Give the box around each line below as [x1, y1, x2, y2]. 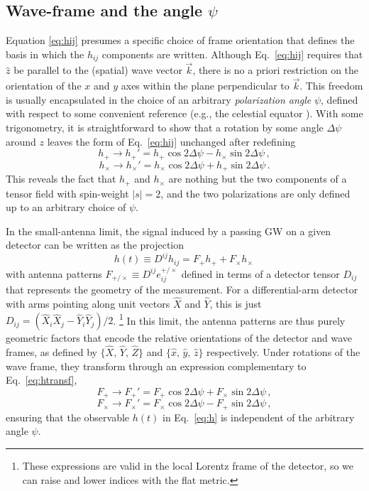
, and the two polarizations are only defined [160, 185, 351, 200]
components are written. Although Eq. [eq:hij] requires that [101, 46, 363, 61]
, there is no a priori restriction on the [192, 63, 359, 77]
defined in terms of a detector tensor [181, 266, 340, 281]
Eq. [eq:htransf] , [6, 372, 77, 387]
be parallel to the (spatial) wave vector [13, 63, 182, 77]
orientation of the [6, 78, 82, 93]
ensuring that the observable [6, 409, 130, 424]
